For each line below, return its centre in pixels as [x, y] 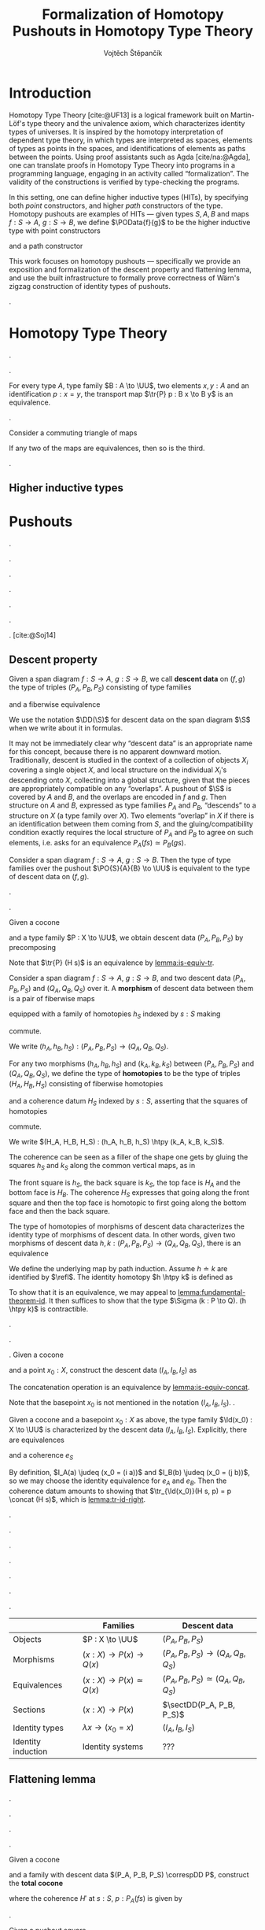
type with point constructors [55, 231]
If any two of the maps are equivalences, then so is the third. [107, 448]
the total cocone [36, 1883]
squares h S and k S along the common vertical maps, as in [102, 1166]
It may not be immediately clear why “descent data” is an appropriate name [131, 743]
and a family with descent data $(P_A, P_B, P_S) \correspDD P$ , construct [129, 1874]
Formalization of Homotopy [133, 15]
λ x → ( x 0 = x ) [108, 1728]
